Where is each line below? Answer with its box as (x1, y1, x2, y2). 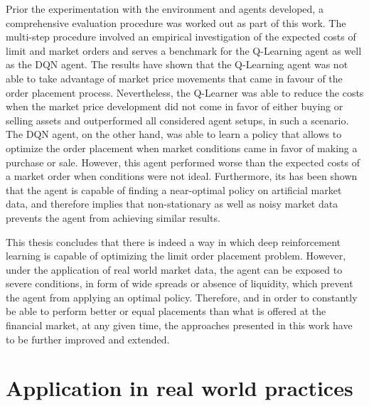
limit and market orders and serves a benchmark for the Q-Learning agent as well (6, 43, 362, 58)
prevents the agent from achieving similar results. (6, 210, 220, 225)
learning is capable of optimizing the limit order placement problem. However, (6, 248, 346, 263)
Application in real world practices (6, 373, 353, 402)
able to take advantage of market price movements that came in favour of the (6, 70, 343, 85)
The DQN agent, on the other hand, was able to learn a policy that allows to (6, 127, 342, 141)
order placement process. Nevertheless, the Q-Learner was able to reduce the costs (6, 85, 364, 100)
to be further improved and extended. (6, 331, 170, 346)
